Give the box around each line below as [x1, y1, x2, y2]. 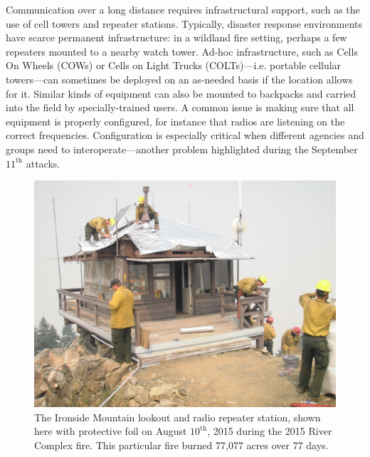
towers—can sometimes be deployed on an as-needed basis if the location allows [6, 71, 353, 86]
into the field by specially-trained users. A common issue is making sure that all [6, 100, 354, 115]
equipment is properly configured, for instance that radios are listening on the [6, 113, 345, 128]
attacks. [26, 155, 60, 170]
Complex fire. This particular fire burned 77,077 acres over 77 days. [34, 437, 329, 452]
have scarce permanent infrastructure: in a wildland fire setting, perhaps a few [6, 30, 347, 45]
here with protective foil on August [34, 423, 187, 438]
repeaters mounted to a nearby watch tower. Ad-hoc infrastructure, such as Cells [6, 43, 358, 58]
